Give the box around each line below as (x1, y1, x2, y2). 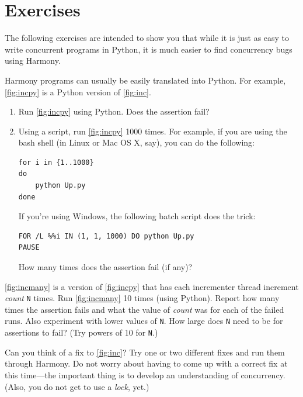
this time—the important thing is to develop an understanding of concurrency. (5, 368, 285, 381)
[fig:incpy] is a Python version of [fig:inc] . (5, 85, 151, 98)
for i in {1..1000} (18, 158, 94, 167)
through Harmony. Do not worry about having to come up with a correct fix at (5, 357, 288, 370)
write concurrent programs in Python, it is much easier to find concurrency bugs (5, 43, 292, 55)
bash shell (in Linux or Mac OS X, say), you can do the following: (18, 136, 255, 149)
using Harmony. (5, 54, 61, 67)
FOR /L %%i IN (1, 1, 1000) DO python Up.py (18, 232, 194, 240)
